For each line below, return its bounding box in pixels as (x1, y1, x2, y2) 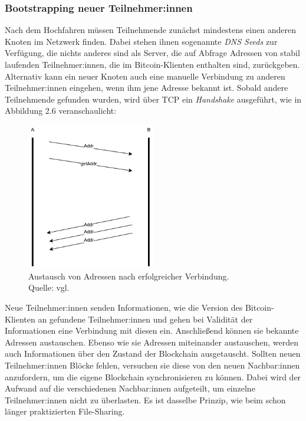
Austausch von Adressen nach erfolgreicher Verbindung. (28, 269, 229, 282)
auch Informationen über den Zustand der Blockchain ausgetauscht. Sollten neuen (5, 347, 301, 360)
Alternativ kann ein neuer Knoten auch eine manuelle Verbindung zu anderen (5, 70, 285, 82)
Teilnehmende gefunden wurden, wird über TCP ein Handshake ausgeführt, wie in (5, 93, 302, 105)
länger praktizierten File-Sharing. (5, 405, 125, 417)
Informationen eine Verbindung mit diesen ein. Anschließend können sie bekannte (5, 324, 299, 337)
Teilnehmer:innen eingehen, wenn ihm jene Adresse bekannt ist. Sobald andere (5, 81, 288, 94)
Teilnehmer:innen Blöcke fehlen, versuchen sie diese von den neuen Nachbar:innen (5, 359, 300, 371)
